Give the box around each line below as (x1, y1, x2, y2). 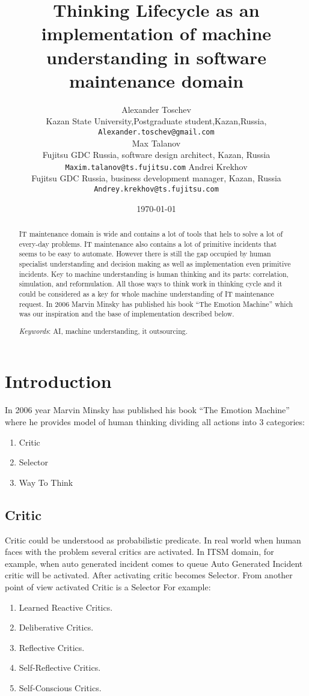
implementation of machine (41, 21, 272, 46)
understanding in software (46, 44, 266, 69)
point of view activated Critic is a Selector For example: (5, 580, 211, 593)
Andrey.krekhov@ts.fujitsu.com (94, 184, 219, 193)
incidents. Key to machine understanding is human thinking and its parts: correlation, (19, 268, 289, 279)
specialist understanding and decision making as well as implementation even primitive (19, 258, 291, 268)
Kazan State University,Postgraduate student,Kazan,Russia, (46, 115, 267, 127)
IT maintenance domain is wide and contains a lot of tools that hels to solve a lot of (19, 229, 283, 239)
